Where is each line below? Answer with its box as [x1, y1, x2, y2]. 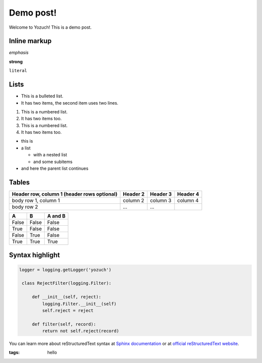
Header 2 [123, 190, 145, 197]
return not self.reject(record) [42, 328, 119, 334]
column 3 [149, 197, 172, 204]
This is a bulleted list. [21, 93, 64, 99]
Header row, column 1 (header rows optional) [12, 190, 117, 197]
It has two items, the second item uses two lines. [21, 100, 118, 106]
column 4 [177, 197, 199, 204]
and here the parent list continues [21, 165, 89, 171]
